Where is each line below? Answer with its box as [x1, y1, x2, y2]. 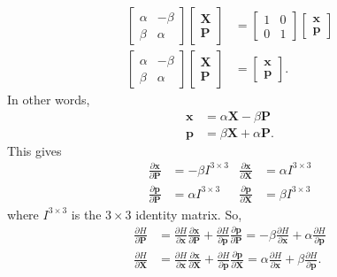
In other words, [7, 90, 90, 109]
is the [71, 204, 102, 223]
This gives [7, 141, 62, 159]
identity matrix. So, [135, 204, 242, 223]
